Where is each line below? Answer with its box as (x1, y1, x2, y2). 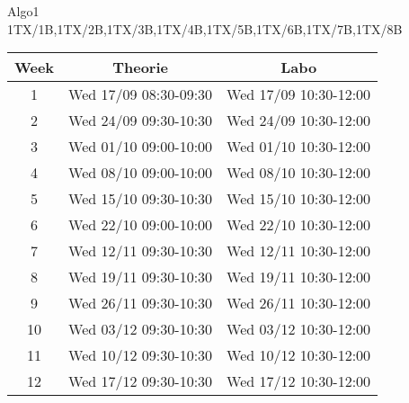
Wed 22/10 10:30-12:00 (227, 214, 371, 236)
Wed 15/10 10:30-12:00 (227, 188, 371, 210)
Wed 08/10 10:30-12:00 (227, 162, 371, 184)
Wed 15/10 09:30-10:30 (68, 188, 213, 210)
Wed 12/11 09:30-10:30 (68, 240, 213, 262)
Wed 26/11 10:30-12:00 (227, 292, 371, 314)
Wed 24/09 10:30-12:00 (227, 110, 371, 131)
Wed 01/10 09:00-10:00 (68, 136, 213, 157)
